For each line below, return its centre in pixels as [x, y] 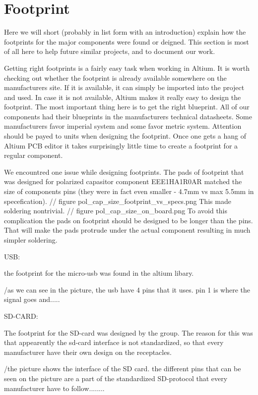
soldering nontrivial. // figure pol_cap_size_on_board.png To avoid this [116, 211]
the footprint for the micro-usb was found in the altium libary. [99, 273]
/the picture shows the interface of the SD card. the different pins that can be [123, 369]
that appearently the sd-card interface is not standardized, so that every [114, 342]
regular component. [33, 155]
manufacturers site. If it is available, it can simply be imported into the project [124, 87]
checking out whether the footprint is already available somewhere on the [115, 77]
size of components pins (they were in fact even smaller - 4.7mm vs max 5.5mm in [129, 191]
